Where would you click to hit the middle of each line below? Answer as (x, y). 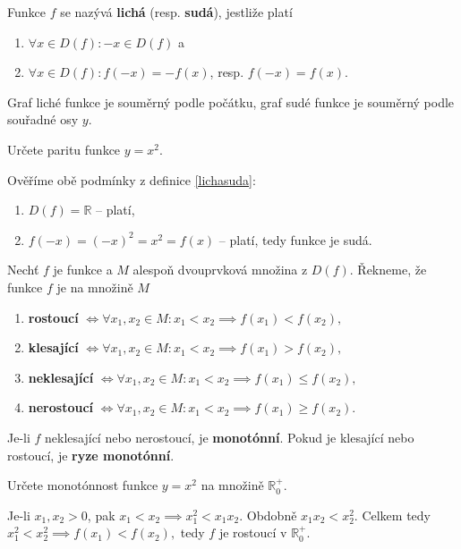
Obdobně (272, 515)
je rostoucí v (253, 532)
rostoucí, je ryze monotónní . (91, 455)
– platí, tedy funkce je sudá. (295, 239)
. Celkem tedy (392, 515)
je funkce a (83, 270)
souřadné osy (43, 119)
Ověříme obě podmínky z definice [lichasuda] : (132, 179)
